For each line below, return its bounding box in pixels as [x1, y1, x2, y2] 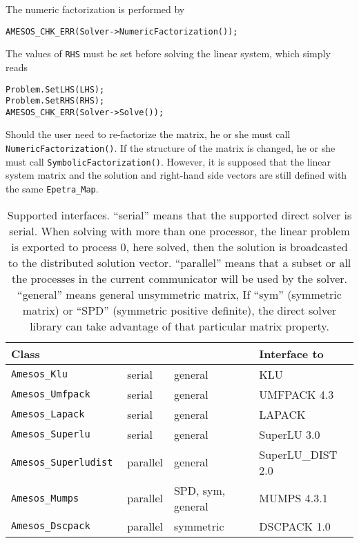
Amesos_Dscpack [11, 520, 90, 532]
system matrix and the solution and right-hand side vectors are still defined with [6, 168, 347, 182]
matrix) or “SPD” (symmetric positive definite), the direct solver [22, 302, 337, 318]
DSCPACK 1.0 [259, 517, 331, 534]
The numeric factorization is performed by [6, 2, 185, 16]
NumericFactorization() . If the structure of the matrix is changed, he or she [6, 141, 336, 155]
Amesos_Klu [11, 368, 68, 380]
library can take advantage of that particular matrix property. [30, 317, 329, 334]
